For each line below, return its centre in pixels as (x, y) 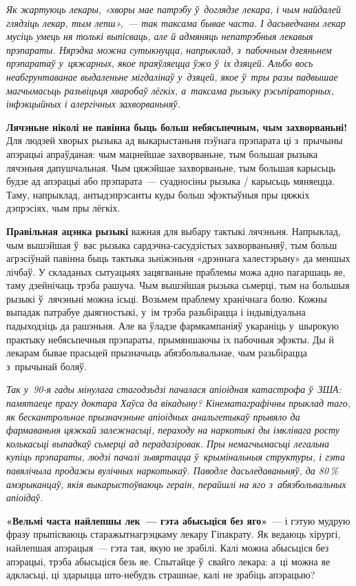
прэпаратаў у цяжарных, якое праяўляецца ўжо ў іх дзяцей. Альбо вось (160, 63)
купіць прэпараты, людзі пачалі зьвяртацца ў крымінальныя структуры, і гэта (176, 457)
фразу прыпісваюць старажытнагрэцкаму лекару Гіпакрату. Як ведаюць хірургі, (174, 534)
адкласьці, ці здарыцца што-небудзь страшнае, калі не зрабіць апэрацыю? (161, 575)
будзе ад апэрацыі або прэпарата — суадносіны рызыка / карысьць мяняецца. (171, 181)
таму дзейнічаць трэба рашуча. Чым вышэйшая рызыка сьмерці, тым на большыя (178, 285)
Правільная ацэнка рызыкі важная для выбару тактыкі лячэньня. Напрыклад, (174, 231)
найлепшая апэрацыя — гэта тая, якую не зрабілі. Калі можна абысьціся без (168, 547)
